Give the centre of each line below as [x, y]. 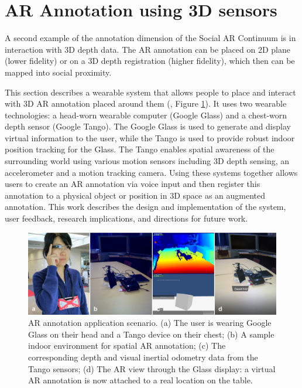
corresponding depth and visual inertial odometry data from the [143, 357]
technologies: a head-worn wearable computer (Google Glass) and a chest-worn [146, 115]
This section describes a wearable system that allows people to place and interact [150, 92]
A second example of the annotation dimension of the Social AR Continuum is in [150, 38]
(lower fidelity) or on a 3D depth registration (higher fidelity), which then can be [150, 61]
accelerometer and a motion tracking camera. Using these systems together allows [151, 172]
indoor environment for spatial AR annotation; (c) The [127, 346]
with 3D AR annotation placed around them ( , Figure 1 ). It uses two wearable [146, 103]
